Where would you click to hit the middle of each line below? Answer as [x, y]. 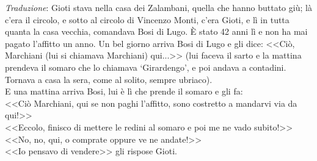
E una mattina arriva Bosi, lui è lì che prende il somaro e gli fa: [124, 91]
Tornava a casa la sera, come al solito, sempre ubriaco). [109, 79]
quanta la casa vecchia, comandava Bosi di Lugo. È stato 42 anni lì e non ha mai [156, 31]
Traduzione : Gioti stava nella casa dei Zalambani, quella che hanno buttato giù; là [158, 7]
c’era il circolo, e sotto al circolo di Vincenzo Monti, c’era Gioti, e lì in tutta [147, 19]
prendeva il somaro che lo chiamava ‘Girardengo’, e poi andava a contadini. [146, 67]
